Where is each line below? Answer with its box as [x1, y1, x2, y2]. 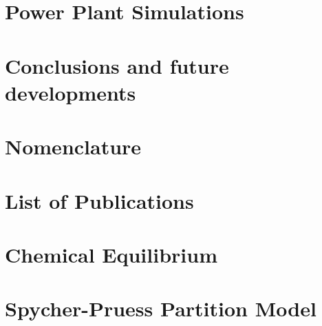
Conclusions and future [5, 51, 229, 79]
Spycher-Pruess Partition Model [5, 294, 316, 323]
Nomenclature [5, 132, 142, 161]
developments [5, 78, 136, 106]
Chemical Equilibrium [5, 240, 217, 268]
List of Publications [5, 186, 194, 214]
